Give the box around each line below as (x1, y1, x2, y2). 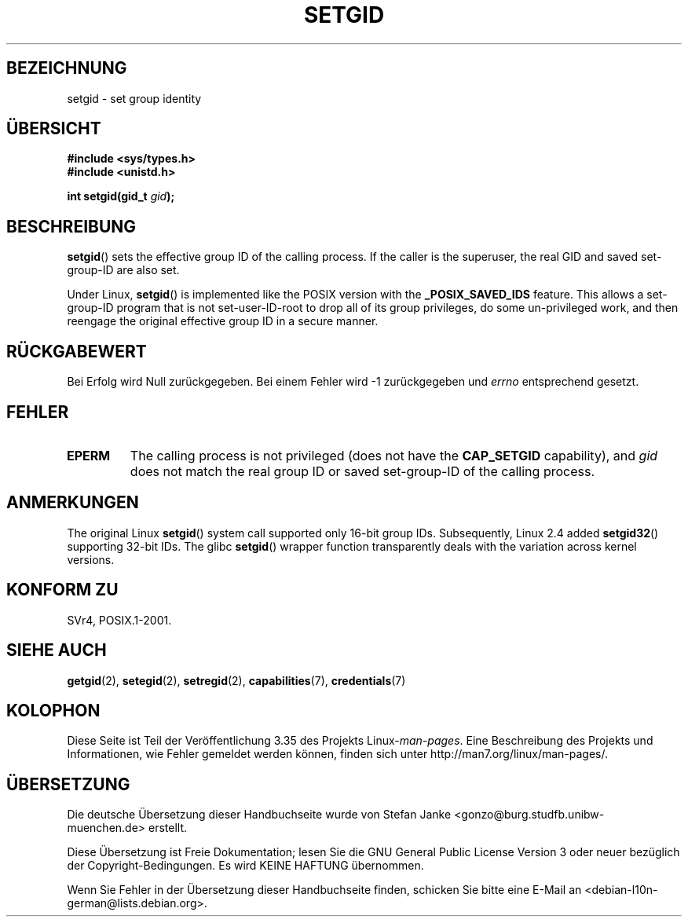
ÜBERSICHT (6, 119, 101, 139)
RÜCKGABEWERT (6, 341, 147, 361)
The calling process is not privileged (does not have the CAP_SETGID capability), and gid (130, 447, 658, 463)
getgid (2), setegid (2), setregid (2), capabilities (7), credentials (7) (67, 673, 406, 687)
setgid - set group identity (67, 91, 202, 105)
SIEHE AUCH (6, 640, 107, 661)
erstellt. (148, 821, 188, 835)
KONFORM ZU (6, 580, 119, 600)
